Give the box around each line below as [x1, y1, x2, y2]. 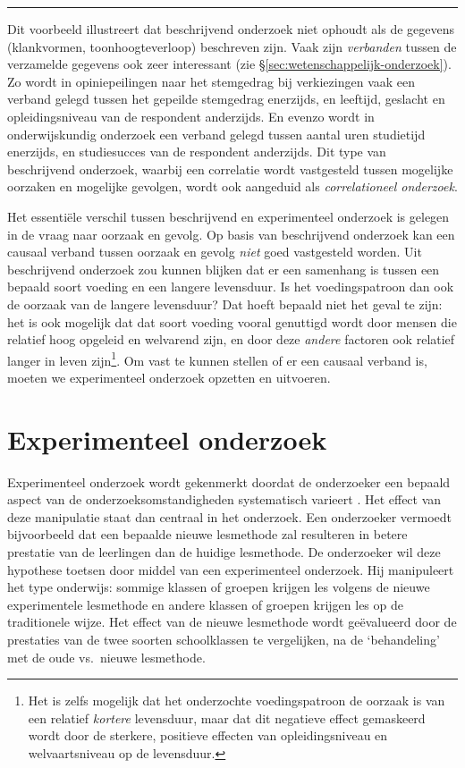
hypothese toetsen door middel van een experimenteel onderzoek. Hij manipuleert [7, 560, 454, 578]
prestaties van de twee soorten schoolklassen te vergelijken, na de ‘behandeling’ [7, 630, 440, 648]
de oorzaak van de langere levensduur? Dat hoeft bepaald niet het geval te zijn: [7, 294, 443, 313]
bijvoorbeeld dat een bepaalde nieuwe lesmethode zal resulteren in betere [7, 525, 408, 544]
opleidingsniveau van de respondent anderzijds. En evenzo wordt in [7, 106, 375, 125]
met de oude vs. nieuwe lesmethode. [7, 647, 206, 666]
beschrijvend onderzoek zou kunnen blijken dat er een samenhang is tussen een [7, 259, 440, 278]
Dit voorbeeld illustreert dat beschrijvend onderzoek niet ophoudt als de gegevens [7, 20, 455, 38]
